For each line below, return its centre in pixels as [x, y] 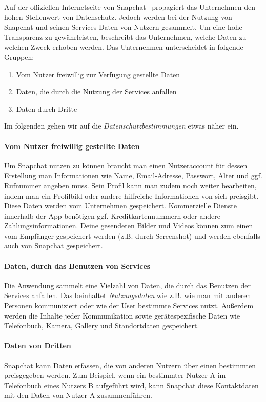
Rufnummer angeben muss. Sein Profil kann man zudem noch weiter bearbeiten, [130, 185]
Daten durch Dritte [47, 108]
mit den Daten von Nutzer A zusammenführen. [78, 395]
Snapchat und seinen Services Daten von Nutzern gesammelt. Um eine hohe [123, 27]
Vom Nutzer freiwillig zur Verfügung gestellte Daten [98, 74]
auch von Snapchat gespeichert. [54, 246]
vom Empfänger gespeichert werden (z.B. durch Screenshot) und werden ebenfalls [132, 235]
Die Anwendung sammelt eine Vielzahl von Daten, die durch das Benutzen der [128, 285]
